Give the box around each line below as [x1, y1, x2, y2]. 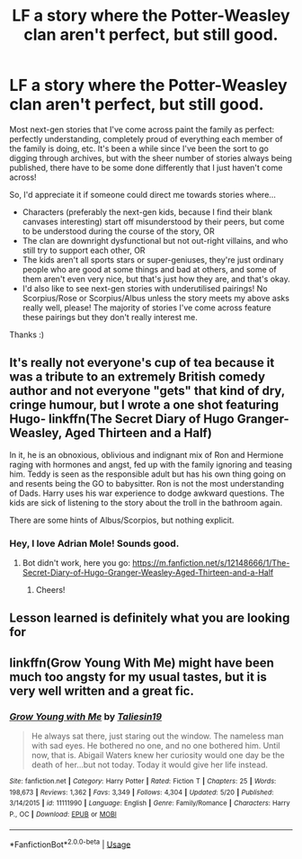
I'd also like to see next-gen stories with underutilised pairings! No [22, 282, 268, 293]
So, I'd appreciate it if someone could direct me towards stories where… [9, 189, 277, 200]
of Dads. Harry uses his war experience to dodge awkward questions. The [9, 488, 285, 498]
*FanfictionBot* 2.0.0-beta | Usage [9, 837, 131, 850]
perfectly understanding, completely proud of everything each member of [9, 133, 283, 144]
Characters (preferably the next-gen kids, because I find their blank [22, 206, 272, 217]
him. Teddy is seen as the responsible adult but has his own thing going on [9, 469, 286, 479]
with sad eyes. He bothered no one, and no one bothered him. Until [31, 740, 280, 751]
